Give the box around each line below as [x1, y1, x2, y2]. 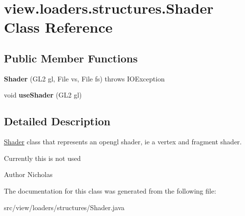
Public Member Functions [4, 50, 138, 65]
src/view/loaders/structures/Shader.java [4, 202, 125, 212]
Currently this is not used [4, 153, 81, 163]
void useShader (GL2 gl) [4, 90, 82, 100]
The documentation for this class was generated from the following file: [4, 185, 216, 196]
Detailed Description [4, 114, 111, 129]
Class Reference [4, 17, 113, 37]
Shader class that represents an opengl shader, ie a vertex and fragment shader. [4, 137, 242, 147]
